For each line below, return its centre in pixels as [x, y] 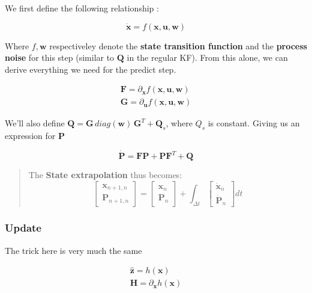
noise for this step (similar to [60, 57]
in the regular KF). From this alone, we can [207, 57]
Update [23, 228]
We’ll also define [35, 123]
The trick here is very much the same [73, 250]
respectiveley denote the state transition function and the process [178, 45]
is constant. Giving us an [254, 123]
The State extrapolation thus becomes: [105, 175]
